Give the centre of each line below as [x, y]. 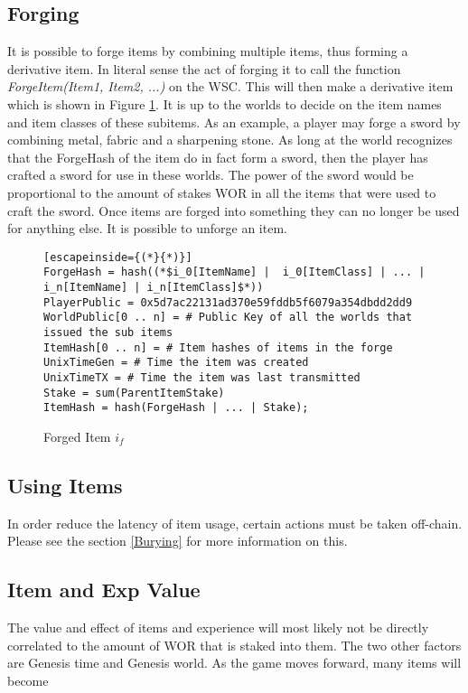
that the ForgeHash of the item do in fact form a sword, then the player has [218, 157]
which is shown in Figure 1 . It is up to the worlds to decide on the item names [225, 103]
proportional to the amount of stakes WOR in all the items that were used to [222, 192]
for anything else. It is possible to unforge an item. [147, 228]
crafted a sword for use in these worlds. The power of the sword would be [211, 175]
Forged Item [77, 436]
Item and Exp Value [104, 590]
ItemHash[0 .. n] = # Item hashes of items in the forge [218, 347]
